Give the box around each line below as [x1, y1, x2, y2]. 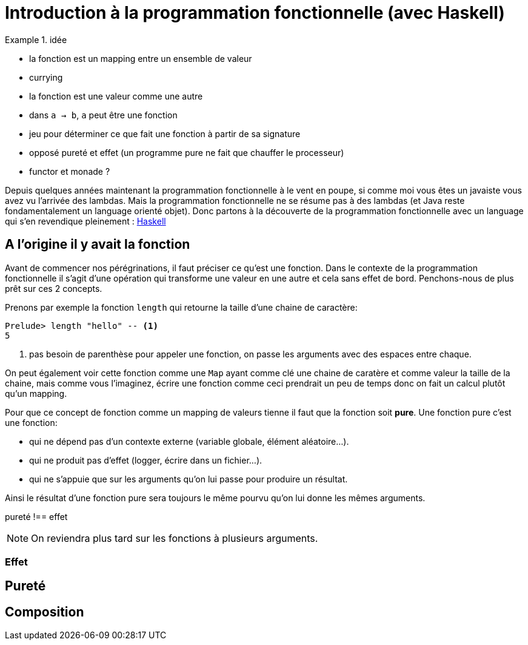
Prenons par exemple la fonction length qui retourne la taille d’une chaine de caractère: [5, 302, 358, 312]
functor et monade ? [29, 166, 110, 177]
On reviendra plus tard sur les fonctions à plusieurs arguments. [31, 532, 318, 544]
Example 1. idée [5, 34, 67, 45]
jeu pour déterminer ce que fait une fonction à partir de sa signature [29, 128, 301, 139]
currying [29, 72, 63, 83]
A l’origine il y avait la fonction [5, 237, 190, 252]
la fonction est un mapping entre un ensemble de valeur [29, 53, 252, 64]
